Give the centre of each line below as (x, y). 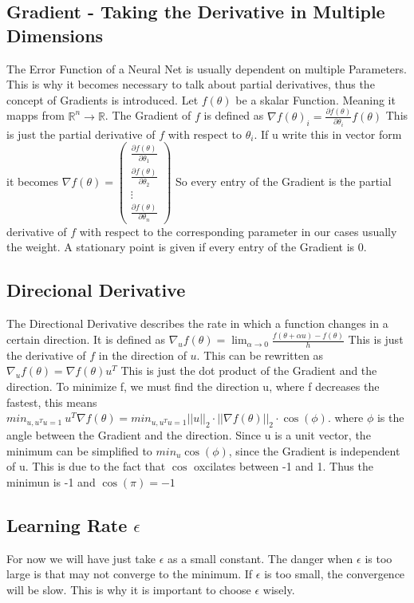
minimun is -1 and (51, 481)
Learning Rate (67, 524)
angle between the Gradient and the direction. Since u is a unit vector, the (189, 435)
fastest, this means (52, 402)
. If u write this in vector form (328, 134)
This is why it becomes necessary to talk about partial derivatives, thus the (191, 84)
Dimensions (55, 35)
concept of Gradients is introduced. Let (103, 99)
